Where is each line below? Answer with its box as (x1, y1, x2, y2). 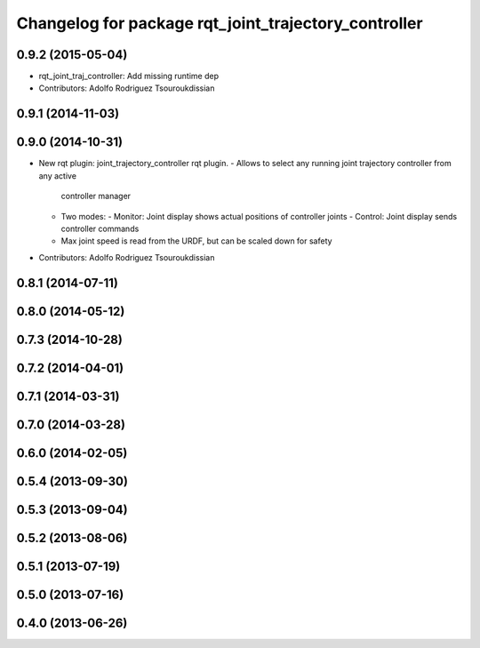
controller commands (60, 223, 140, 234)
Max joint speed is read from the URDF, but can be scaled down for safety (60, 236, 332, 246)
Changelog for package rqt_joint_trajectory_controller (16, 13, 423, 33)
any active (38, 170, 77, 181)
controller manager (60, 191, 132, 202)
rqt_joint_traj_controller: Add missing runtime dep (38, 71, 220, 82)
